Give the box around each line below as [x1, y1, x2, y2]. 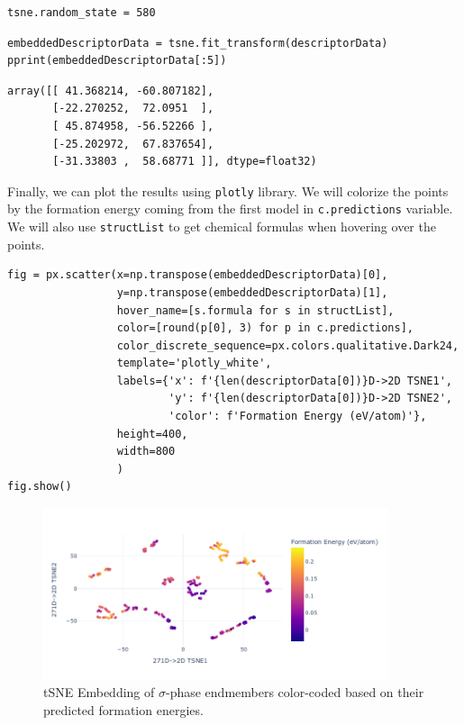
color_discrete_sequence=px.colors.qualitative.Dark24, [116, 339, 459, 352]
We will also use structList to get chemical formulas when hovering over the [7, 217, 436, 236]
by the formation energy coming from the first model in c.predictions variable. [7, 199, 453, 218]
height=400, [116, 427, 188, 440]
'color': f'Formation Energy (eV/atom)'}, [168, 410, 427, 423]
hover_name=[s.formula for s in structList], [116, 304, 395, 317]
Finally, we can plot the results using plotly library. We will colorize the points [7, 181, 449, 200]
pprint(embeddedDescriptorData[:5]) [7, 54, 227, 68]
